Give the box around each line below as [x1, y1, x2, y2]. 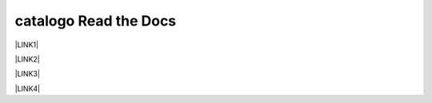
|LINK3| [14, 69, 40, 79]
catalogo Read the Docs [14, 12, 177, 30]
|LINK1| [14, 40, 39, 50]
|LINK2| [14, 54, 40, 64]
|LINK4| [14, 84, 40, 93]
